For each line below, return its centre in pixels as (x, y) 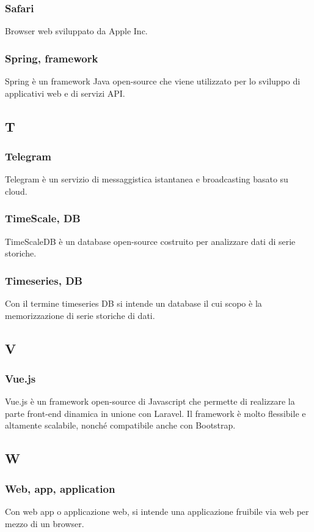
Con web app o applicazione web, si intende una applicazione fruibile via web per (157, 511)
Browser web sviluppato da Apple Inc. (76, 31)
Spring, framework (52, 58)
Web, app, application (60, 488)
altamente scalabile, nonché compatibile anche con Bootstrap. (120, 425)
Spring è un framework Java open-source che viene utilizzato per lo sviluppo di (153, 81)
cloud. (16, 191)
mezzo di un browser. (45, 523)
